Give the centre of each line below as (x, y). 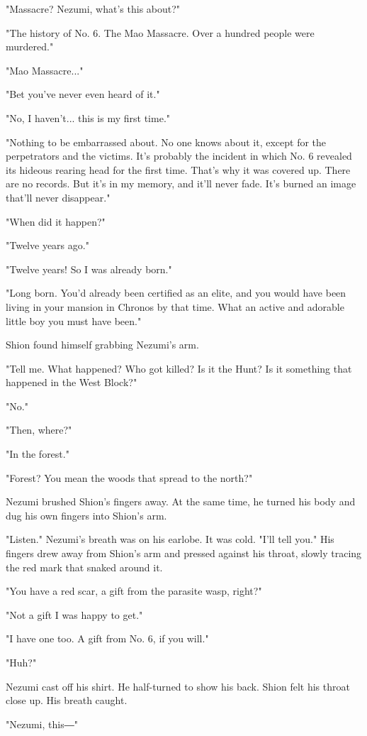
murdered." (30, 46)
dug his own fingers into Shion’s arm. (86, 515)
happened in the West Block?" (72, 382)
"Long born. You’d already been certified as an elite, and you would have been (176, 293)
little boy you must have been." (74, 320)
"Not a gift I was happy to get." (74, 614)
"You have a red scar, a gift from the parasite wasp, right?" (134, 591)
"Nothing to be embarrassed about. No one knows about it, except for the (166, 142)
